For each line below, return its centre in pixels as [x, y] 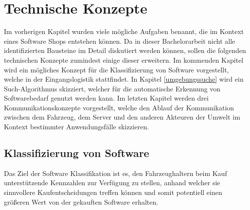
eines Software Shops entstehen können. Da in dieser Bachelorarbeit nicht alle [120, 41]
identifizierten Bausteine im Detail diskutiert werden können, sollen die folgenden [125, 50]
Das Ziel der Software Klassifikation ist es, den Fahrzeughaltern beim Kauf [116, 173]
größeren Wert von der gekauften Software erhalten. [81, 201]
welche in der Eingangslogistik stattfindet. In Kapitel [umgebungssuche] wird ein [124, 79]
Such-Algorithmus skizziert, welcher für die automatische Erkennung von [112, 88]
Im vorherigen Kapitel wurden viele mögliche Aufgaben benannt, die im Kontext [124, 31]
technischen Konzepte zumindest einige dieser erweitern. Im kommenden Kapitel [124, 60]
